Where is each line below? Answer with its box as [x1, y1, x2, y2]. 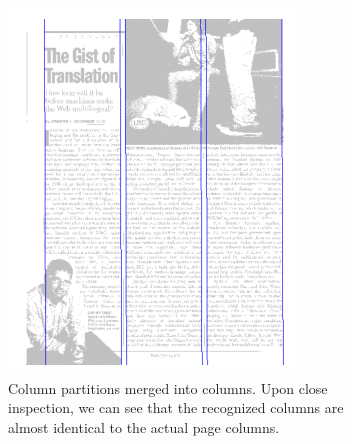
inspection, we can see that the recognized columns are [8, 397, 344, 418]
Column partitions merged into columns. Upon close [8, 377, 328, 398]
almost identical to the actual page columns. [8, 416, 280, 437]
